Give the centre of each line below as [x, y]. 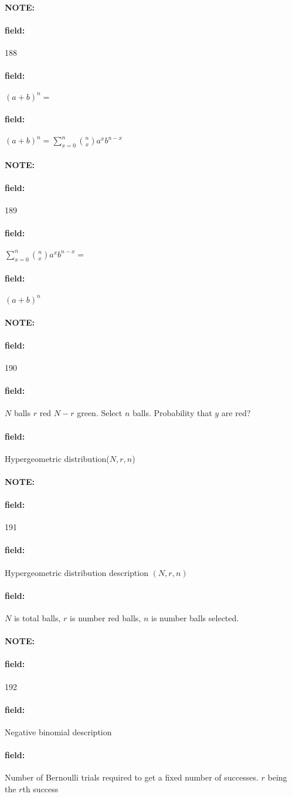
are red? [236, 413]
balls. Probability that [172, 413]
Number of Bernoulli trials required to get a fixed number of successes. [132, 777]
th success [40, 789]
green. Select [100, 413]
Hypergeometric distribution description [77, 572]
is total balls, [37, 618]
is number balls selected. [195, 618]
